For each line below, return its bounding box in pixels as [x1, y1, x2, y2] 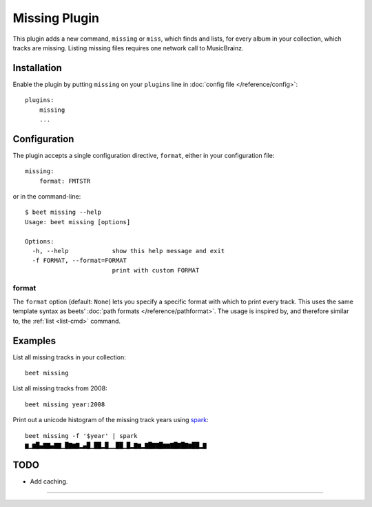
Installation [12, 62, 62, 74]
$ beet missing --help [25, 208, 102, 217]
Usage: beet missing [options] [25, 218, 131, 226]
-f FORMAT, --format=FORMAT [32, 257, 127, 265]
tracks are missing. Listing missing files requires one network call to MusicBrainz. [12, 43, 244, 52]
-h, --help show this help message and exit [32, 247, 225, 255]
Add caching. [30, 477, 68, 486]
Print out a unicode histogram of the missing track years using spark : [12, 416, 209, 424]
